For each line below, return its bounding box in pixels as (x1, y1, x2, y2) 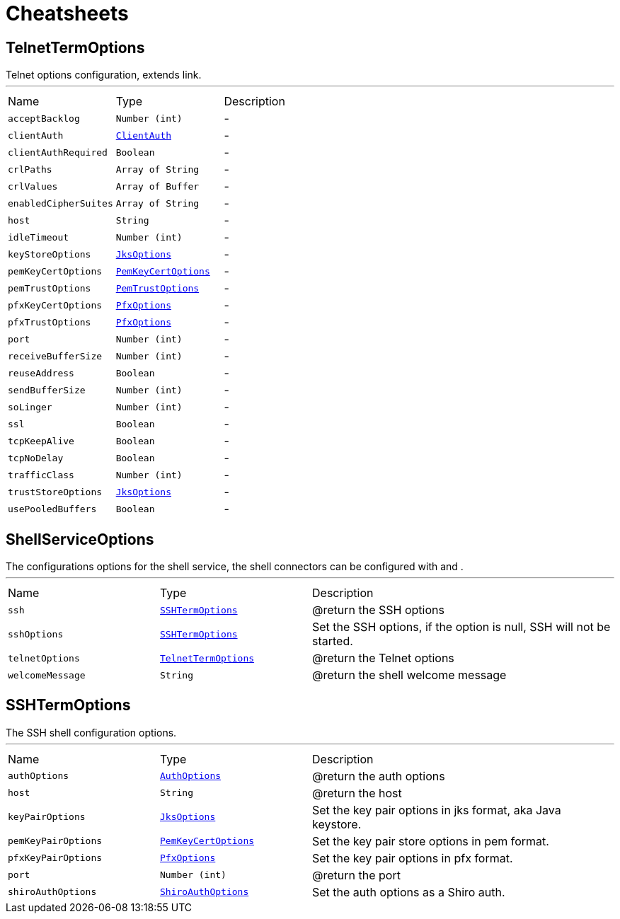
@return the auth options (312, 768, 445, 783)
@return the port (312, 867, 401, 882)
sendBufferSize (8, 384, 86, 395)
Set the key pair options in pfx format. (312, 850, 513, 865)
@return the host (312, 785, 402, 800)
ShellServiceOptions (6, 530, 154, 548)
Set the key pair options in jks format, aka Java (312, 802, 561, 817)
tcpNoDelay (8, 452, 64, 463)
